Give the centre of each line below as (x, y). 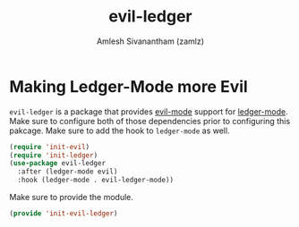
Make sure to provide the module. (72, 198)
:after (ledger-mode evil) (68, 172)
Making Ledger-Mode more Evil (128, 86)
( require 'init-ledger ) (54, 155)
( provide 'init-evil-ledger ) (64, 214)
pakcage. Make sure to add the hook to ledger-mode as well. (120, 130)
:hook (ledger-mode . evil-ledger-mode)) (96, 181)
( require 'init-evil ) (50, 147)
